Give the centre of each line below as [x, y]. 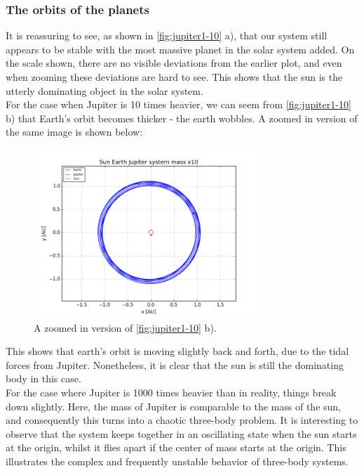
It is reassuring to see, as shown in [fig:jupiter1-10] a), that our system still [167, 35]
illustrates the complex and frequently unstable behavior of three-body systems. [177, 461]
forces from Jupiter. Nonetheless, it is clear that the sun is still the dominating [175, 364]
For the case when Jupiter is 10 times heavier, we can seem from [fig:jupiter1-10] [178, 104]
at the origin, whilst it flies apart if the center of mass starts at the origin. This [176, 447]
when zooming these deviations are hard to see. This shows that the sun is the [174, 77]
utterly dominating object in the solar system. [105, 90]
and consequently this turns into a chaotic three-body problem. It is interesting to [182, 420]
